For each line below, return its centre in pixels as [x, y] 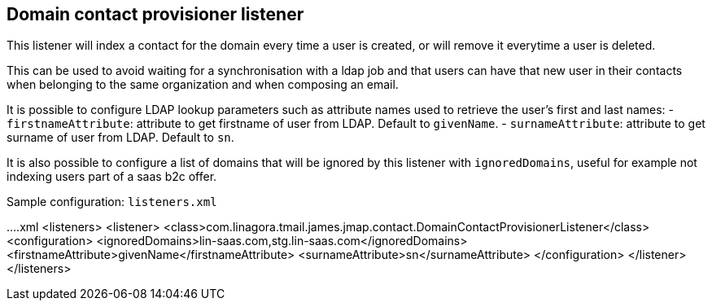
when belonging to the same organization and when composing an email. [203, 85]
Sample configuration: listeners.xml [112, 202]
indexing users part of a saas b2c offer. [112, 177]
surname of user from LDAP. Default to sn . [120, 138]
